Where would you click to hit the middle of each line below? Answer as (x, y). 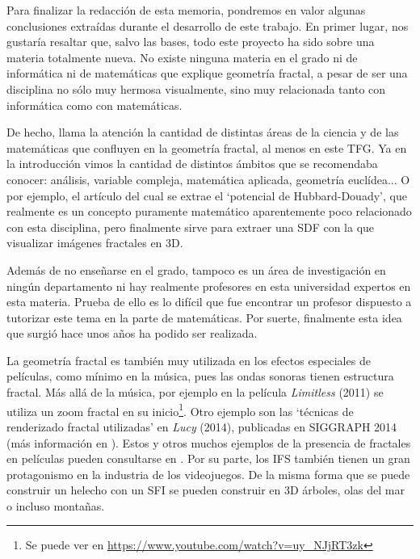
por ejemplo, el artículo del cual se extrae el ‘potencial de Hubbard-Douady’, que (207, 195)
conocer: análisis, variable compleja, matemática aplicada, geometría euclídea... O (208, 179)
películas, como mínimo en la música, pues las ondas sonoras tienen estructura (200, 376)
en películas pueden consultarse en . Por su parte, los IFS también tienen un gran (208, 458)
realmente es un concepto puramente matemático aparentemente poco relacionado (209, 211)
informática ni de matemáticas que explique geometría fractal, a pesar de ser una (207, 73)
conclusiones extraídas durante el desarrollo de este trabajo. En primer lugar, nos (208, 25)
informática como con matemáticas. (94, 105)
